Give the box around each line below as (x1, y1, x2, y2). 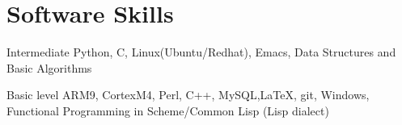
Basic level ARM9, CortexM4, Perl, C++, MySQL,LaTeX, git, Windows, (6, 86, 370, 103)
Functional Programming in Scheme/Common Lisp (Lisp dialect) (6, 102, 329, 119)
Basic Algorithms (6, 59, 92, 76)
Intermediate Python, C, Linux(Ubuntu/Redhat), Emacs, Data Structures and (6, 44, 396, 60)
